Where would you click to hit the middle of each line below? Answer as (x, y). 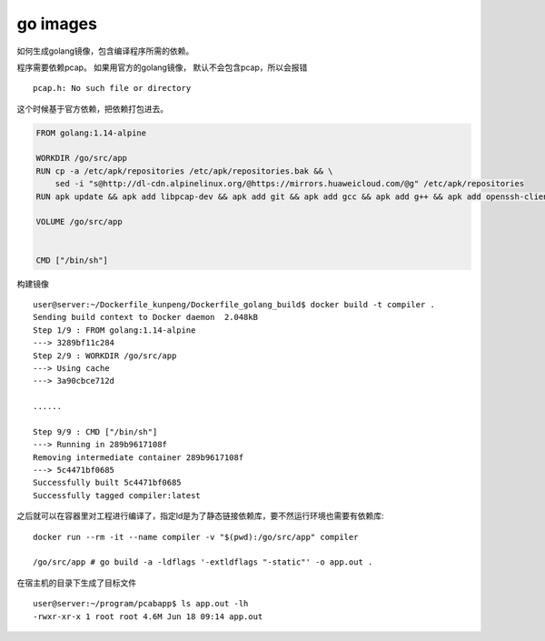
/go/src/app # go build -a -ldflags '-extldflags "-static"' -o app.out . (203, 562)
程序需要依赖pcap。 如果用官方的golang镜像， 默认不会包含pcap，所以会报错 (162, 67)
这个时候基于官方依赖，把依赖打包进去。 (92, 108)
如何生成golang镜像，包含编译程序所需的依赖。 (105, 51)
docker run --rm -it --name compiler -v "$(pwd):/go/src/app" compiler (196, 537)
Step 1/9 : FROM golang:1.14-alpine (114, 330)
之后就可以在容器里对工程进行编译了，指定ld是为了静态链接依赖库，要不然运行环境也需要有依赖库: (200, 516)
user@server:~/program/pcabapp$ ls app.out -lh (141, 604)
